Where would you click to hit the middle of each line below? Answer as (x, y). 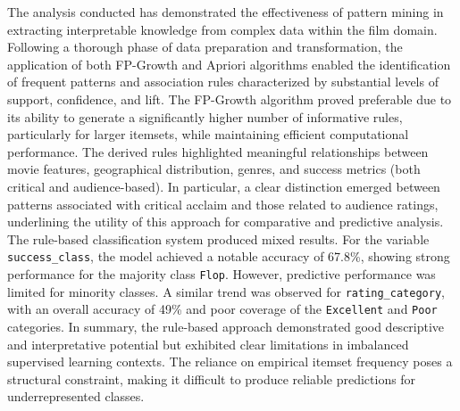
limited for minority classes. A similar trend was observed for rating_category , (226, 291)
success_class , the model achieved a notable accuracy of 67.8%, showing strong (229, 256)
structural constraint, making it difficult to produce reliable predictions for (212, 378)
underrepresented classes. (76, 396)
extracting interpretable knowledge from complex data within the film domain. (222, 29)
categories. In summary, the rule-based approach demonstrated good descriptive (226, 326)
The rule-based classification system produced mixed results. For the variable (218, 238)
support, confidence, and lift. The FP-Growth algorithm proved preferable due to (230, 99)
